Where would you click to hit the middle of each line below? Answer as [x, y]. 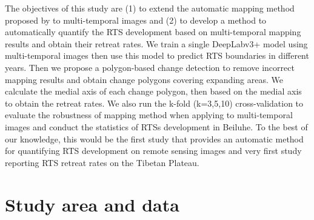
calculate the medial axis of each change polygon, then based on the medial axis [153, 91]
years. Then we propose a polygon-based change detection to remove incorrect [150, 67]
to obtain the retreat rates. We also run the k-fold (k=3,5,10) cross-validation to [154, 103]
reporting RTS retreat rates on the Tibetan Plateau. [102, 162]
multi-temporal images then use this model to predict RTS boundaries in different [157, 55]
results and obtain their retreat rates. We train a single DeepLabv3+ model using [156, 43]
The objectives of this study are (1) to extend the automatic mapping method [150, 8]
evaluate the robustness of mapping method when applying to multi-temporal [149, 115]
